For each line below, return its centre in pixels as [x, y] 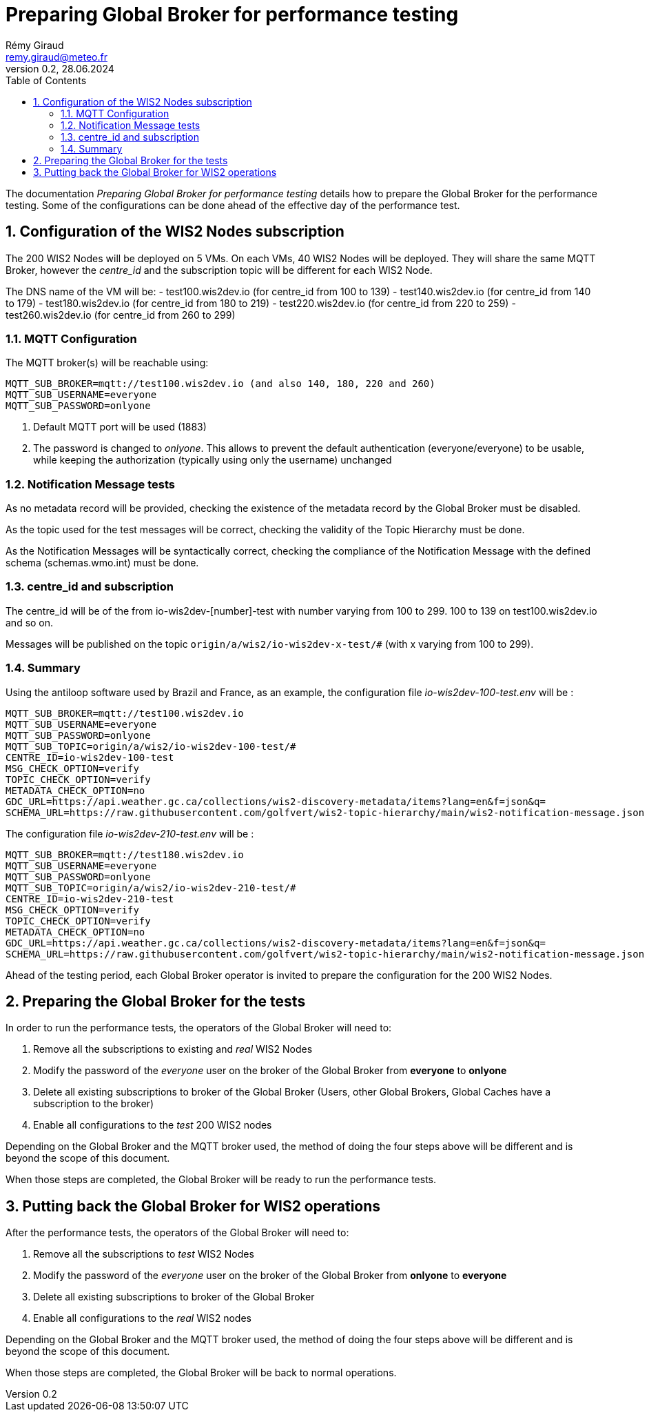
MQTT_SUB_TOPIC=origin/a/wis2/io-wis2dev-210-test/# [151, 888]
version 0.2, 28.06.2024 [60, 68]
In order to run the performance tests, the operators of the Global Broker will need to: [199, 1028]
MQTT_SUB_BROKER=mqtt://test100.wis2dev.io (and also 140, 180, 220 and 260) [220, 384]
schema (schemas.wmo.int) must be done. [102, 563]
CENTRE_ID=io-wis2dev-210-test [90, 899]
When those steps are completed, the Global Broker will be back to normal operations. [201, 1373]
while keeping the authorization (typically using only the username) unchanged [213, 460]
